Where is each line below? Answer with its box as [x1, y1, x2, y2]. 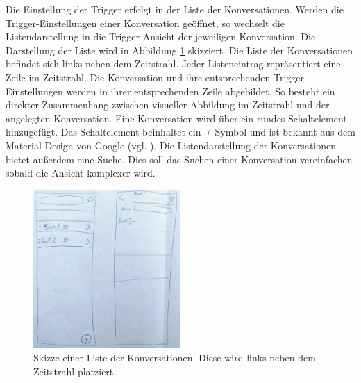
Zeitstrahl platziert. [33, 364, 117, 378]
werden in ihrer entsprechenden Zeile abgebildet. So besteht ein [66, 83, 335, 98]
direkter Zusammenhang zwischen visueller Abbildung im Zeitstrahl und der [6, 97, 330, 112]
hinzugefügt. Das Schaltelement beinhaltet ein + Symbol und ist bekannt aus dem [6, 124, 355, 139]
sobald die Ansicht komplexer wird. [6, 165, 156, 180]
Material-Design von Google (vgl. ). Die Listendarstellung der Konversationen [6, 138, 337, 152]
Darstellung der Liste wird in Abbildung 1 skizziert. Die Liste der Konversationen [6, 42, 353, 57]
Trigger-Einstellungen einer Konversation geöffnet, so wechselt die [6, 15, 285, 30]
